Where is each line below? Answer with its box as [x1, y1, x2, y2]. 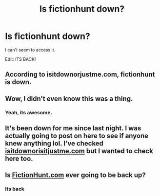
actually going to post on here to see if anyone [5, 132, 149, 140]
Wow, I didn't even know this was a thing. [5, 94, 133, 103]
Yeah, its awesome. [5, 109, 53, 116]
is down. [5, 78, 32, 86]
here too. [5, 155, 33, 163]
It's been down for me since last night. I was [5, 124, 141, 132]
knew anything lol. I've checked [5, 140, 104, 148]
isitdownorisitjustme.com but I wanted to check [5, 147, 154, 155]
